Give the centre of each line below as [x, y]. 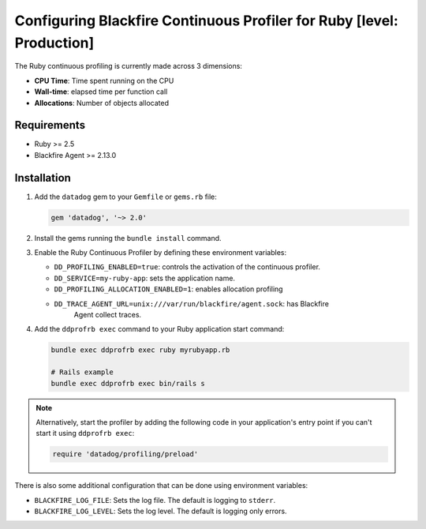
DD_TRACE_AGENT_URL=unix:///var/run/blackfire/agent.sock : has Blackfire [191, 303]
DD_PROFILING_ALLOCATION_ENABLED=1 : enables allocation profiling [168, 289]
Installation [43, 178]
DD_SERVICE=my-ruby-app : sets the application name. [145, 278]
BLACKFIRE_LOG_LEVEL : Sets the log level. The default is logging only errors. [161, 511]
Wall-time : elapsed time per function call [101, 92]
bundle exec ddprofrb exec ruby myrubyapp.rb [140, 350]
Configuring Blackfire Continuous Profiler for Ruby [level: [206, 21]
